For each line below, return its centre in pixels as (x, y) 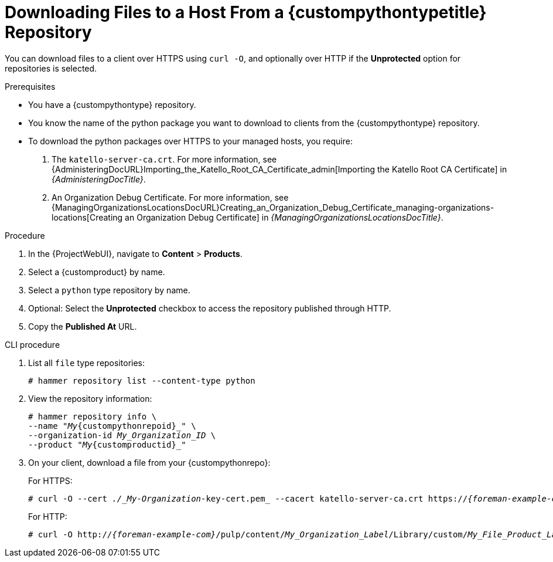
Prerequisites (30, 86)
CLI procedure (33, 344)
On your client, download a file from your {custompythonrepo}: (149, 462)
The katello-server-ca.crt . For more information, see (164, 159)
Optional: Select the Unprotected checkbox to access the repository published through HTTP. (210, 308)
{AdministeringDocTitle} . (99, 179)
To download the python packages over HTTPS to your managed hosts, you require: (190, 141)
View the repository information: (90, 398)
